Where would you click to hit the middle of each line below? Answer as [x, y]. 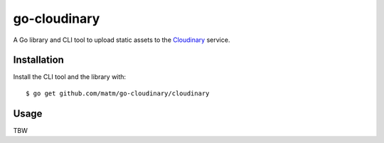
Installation [38, 60]
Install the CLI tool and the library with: [70, 77]
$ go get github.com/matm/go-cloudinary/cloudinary [118, 93]
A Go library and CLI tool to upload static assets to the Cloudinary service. [122, 40]
